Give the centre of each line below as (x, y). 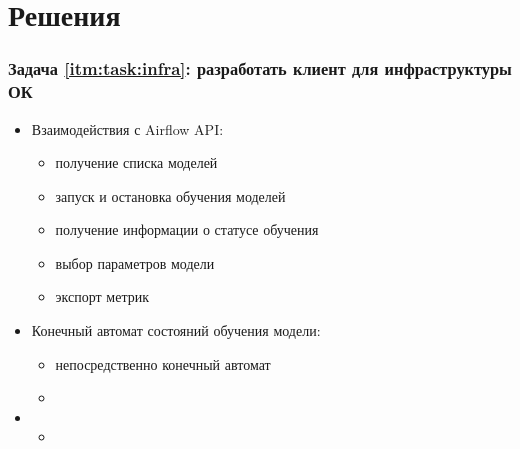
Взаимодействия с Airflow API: (127, 128)
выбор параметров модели (135, 262)
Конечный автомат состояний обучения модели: (176, 330)
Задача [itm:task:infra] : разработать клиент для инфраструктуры (260, 68)
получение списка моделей (136, 162)
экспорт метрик (102, 296)
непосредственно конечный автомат (163, 363)
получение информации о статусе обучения (187, 229)
